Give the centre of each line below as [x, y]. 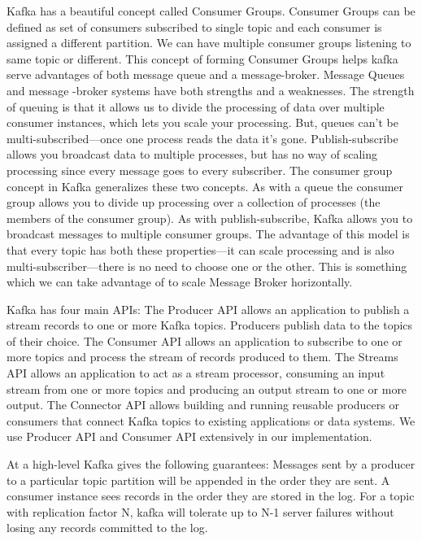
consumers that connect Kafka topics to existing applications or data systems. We [211, 420]
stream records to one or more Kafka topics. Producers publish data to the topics [210, 325]
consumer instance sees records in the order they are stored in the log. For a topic [211, 496]
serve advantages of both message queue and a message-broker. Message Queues [206, 74]
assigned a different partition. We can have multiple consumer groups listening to [209, 43]
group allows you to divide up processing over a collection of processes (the [194, 202]
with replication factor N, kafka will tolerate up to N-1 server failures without [200, 511]
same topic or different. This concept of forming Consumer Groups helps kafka [202, 58]
